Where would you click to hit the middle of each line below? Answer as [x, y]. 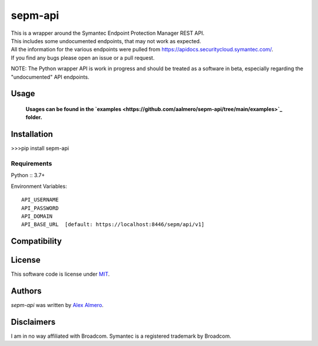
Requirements [32, 164]
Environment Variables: [39, 186]
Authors [26, 291]
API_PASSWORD [40, 208]
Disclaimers [33, 322]
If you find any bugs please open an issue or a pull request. [83, 58]
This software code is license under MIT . [60, 274]
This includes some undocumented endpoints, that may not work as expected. [106, 41]
